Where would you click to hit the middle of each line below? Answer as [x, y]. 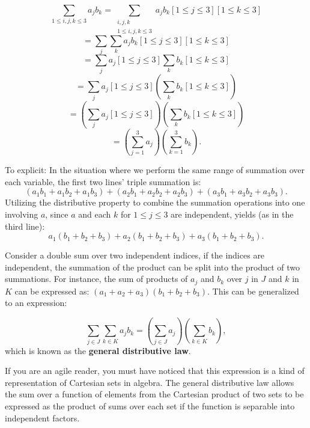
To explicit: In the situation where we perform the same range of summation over [155, 170]
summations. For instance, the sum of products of [96, 279]
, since [57, 214]
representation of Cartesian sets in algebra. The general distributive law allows [150, 382]
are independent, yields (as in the [232, 214]
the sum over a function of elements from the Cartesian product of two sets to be [154, 394]
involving [22, 214]
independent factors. [42, 417]
